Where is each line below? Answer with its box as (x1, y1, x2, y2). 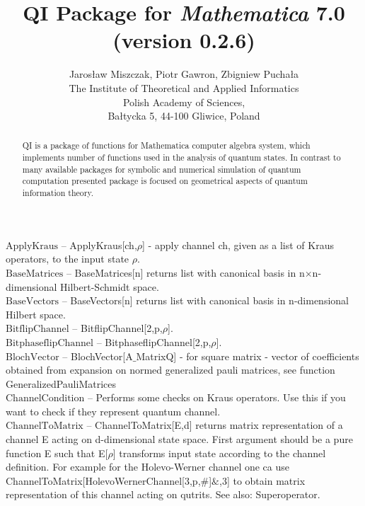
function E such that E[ (6, 445, 108, 460)
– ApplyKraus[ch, (61, 237, 137, 252)
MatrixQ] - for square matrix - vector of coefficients (136, 348, 359, 363)
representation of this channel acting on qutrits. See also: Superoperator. (6, 487, 320, 502)
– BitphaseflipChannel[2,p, (96, 334, 212, 349)
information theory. (22, 187, 93, 199)
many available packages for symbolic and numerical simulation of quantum (22, 163, 301, 175)
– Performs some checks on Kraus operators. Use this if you (87, 390, 346, 405)
